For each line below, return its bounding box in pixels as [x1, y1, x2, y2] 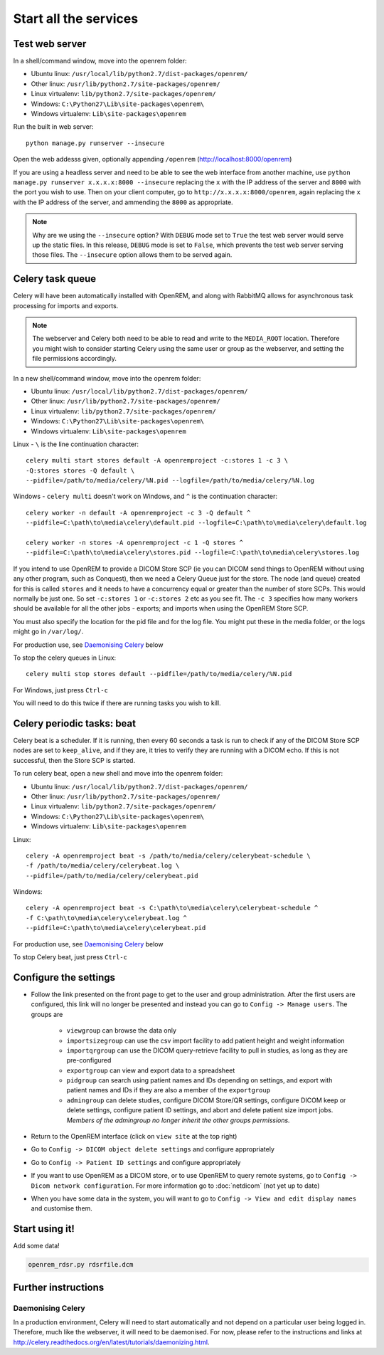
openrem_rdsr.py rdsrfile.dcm [28, 1260, 134, 1269]
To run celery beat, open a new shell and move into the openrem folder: [13, 769, 223, 778]
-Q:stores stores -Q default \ [26, 466, 135, 475]
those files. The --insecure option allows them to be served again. [32, 251, 233, 259]
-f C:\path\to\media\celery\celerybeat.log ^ [26, 914, 188, 922]
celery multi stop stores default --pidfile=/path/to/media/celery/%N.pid [26, 670, 292, 678]
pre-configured [66, 1056, 112, 1065]
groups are [31, 1010, 63, 1018]
